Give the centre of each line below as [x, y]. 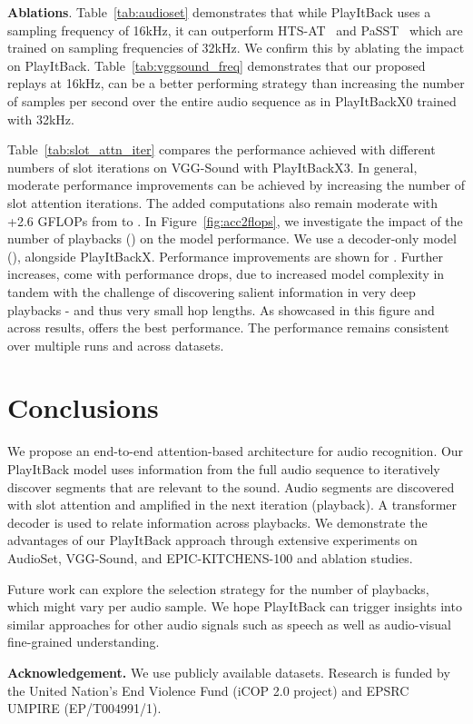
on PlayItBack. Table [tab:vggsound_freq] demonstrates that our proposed [217, 65]
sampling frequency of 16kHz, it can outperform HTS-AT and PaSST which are [235, 30]
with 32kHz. [41, 119]
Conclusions [83, 407]
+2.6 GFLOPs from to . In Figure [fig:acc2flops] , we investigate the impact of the [235, 220]
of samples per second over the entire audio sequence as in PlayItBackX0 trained [232, 100]
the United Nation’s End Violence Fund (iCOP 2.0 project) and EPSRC [208, 690]
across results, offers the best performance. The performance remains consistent [228, 327]
